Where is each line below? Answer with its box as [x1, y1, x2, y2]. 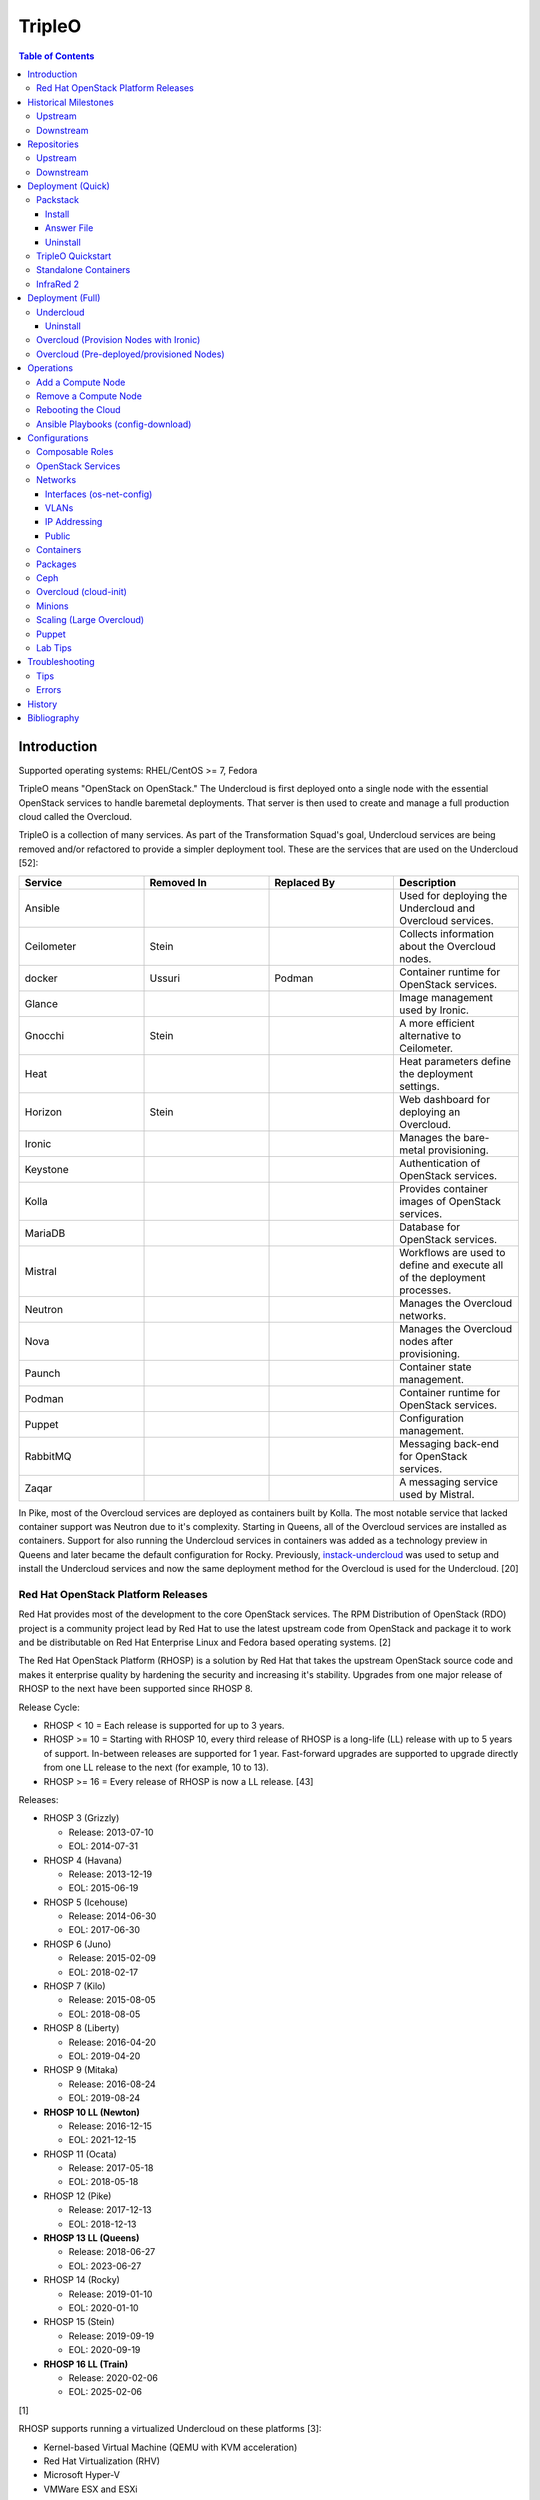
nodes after [398, 1334, 454, 1348]
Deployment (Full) [27, 292, 101, 304]
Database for [398, 1220, 461, 1234]
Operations [27, 362, 74, 374]
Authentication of [398, 1156, 481, 1170]
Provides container [398, 1181, 489, 1195]
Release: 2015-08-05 [68, 1994, 156, 2006]
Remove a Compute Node [36, 390, 142, 402]
